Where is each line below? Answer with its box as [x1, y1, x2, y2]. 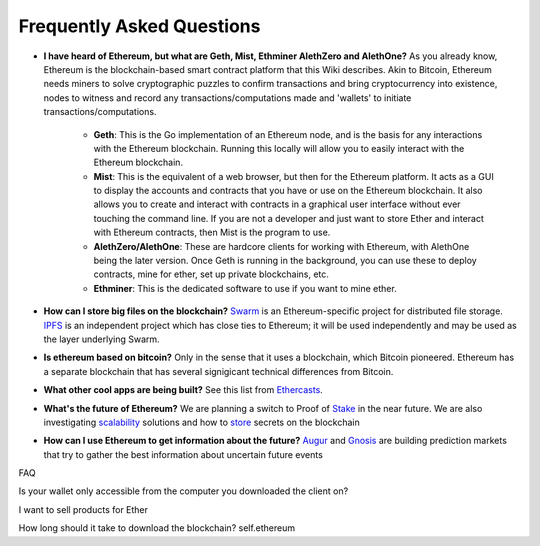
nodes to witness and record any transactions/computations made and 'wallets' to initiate [43, 91, 412, 104]
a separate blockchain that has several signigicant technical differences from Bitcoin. [43, 365, 394, 377]
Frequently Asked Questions [18, 15, 261, 37]
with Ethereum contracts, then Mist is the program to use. [93, 226, 331, 239]
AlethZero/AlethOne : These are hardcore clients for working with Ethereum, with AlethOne [93, 240, 470, 252]
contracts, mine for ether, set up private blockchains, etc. [93, 268, 330, 280]
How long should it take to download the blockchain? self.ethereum [18, 522, 296, 534]
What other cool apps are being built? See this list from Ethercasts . [43, 384, 324, 396]
